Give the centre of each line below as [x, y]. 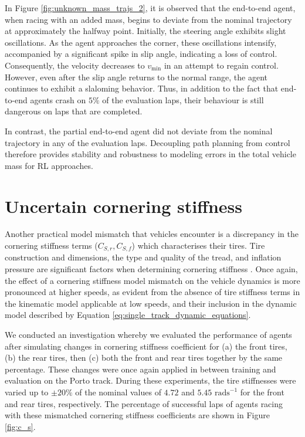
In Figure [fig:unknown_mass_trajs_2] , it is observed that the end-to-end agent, [150, 8]
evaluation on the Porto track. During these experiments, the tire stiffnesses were [150, 380]
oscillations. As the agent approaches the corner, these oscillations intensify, [141, 42]
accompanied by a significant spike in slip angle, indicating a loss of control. [141, 54]
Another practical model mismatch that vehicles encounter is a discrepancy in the [152, 234]
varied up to [27, 392]
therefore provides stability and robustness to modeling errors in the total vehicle [150, 154]
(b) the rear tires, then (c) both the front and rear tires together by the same [144, 358]
